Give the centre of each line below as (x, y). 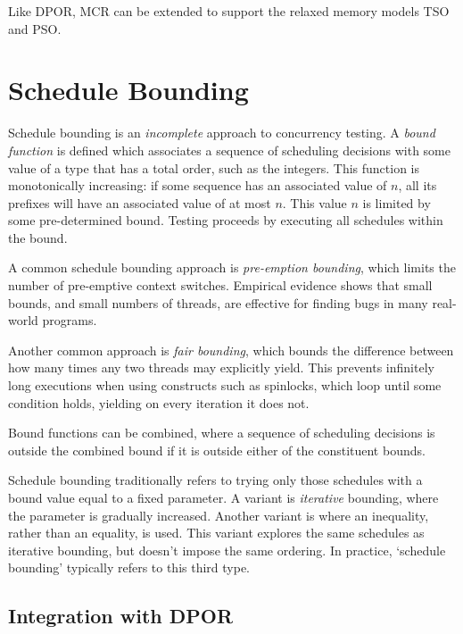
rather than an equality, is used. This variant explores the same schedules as (216, 533)
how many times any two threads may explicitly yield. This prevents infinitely (221, 367)
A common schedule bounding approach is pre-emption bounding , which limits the (232, 267)
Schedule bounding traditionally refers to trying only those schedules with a (215, 480)
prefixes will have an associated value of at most (140, 202)
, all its (418, 185)
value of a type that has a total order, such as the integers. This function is (214, 167)
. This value (314, 202)
